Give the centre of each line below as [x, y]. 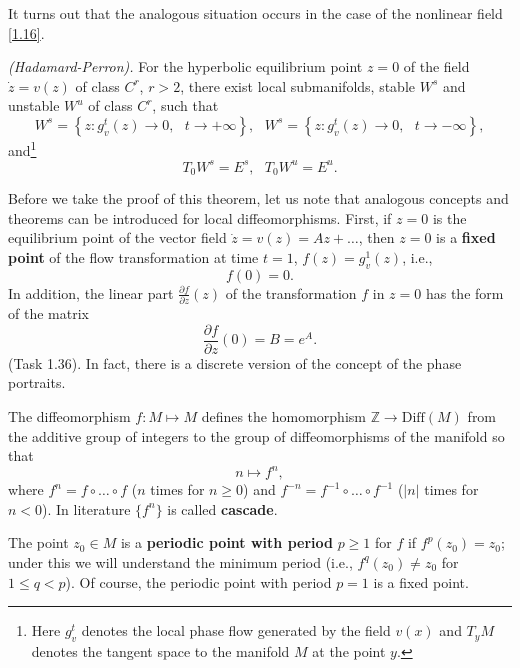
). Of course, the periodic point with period [198, 581]
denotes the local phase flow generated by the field [236, 630]
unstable [34, 105]
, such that [185, 105]
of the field [436, 66]
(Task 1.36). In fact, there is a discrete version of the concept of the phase [235, 362]
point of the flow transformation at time [133, 256]
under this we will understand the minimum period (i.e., [180, 561]
